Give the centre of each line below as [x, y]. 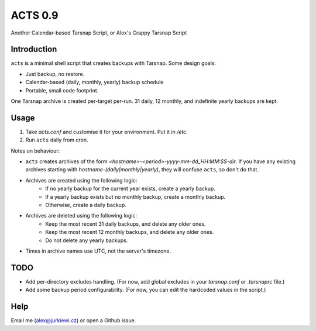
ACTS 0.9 [35, 15]
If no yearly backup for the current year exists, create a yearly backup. [130, 189]
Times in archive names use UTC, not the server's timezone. [98, 251]
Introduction [34, 49]
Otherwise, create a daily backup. [86, 205]
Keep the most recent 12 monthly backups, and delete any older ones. [130, 232]
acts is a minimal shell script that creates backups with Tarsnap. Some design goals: [114, 63]
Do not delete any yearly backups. [87, 240]
